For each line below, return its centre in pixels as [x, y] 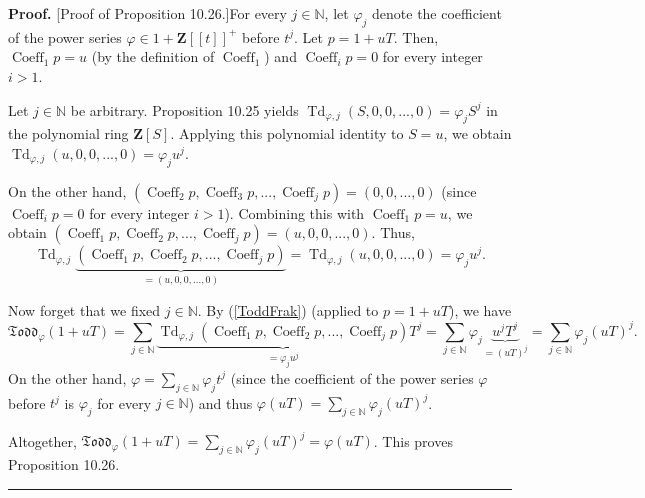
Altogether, [42, 440]
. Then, [416, 36]
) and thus [220, 402]
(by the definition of [153, 56]
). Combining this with [294, 212]
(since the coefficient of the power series [352, 377]
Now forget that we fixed [84, 309]
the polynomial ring [68, 133]
